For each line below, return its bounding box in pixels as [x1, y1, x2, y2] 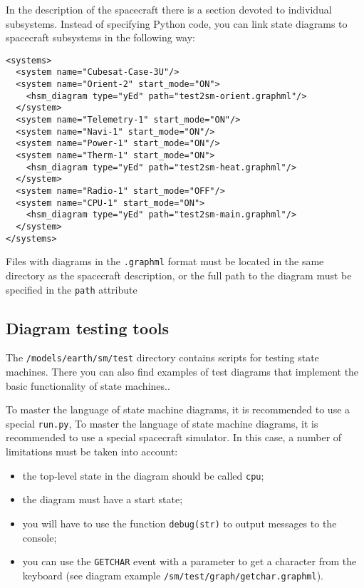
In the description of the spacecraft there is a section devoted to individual [6, 2, 332, 16]
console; [22, 530, 57, 545]
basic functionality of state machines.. [6, 378, 170, 393]
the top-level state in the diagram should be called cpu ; [22, 468, 264, 483]
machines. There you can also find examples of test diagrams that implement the [6, 364, 359, 379]
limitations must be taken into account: [6, 444, 178, 459]
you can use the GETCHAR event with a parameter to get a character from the [22, 554, 357, 569]
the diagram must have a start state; [22, 492, 183, 507]
